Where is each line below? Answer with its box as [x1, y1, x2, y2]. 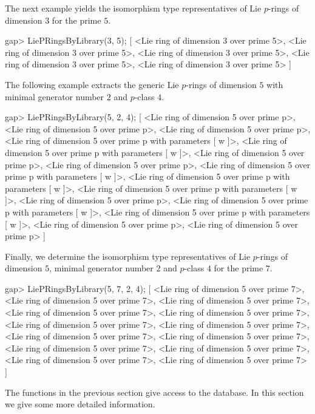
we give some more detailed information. [5, 398, 155, 410]
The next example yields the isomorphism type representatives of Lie [5, 2, 262, 14]
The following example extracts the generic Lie [5, 78, 179, 90]
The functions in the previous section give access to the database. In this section [5, 385, 304, 398]
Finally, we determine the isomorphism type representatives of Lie [5, 249, 251, 262]
